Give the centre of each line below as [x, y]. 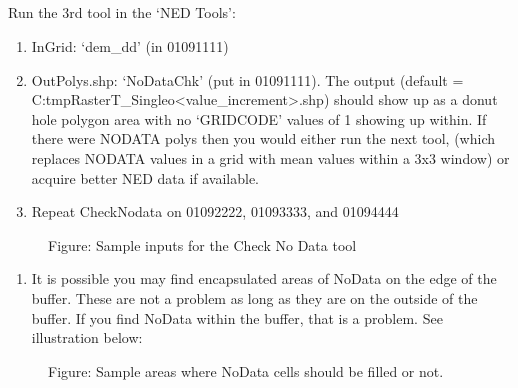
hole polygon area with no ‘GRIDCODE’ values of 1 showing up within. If [259, 118]
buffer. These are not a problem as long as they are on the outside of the [254, 297]
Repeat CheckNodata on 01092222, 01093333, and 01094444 [215, 211]
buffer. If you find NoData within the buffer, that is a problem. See [237, 317]
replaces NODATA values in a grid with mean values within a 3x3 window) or [270, 157]
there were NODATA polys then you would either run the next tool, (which [263, 138]
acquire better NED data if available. [145, 177]
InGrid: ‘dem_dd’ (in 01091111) [130, 45]
